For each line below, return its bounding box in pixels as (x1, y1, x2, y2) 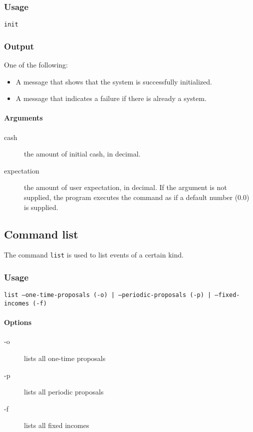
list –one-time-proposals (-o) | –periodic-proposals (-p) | (4, 291, 212, 299)
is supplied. (24, 201, 58, 212)
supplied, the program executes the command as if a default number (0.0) (24, 192, 250, 202)
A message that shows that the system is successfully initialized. (15, 76, 212, 86)
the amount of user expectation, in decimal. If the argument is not (24, 182, 227, 192)
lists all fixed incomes (24, 420, 89, 430)
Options (4, 317, 32, 327)
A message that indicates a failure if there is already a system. (15, 93, 207, 103)
